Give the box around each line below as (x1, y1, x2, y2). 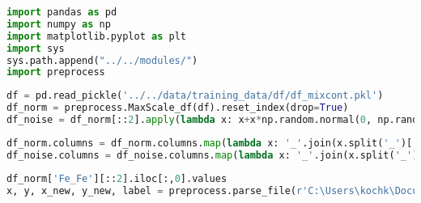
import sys (6, 42, 65, 54)
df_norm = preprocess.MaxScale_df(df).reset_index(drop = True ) (6, 102, 349, 114)
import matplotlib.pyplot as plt (6, 30, 186, 42)
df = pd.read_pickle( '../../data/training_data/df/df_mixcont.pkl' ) (6, 90, 384, 102)
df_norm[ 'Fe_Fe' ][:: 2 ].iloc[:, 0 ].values (6, 172, 228, 184)
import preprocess (6, 66, 105, 78)
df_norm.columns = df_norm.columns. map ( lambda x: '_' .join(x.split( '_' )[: (6, 137, 419, 149)
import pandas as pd (6, 6, 117, 18)
